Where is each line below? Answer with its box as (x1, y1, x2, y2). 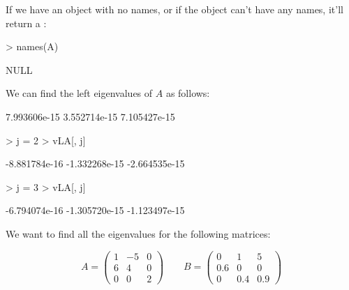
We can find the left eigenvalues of (6, 86, 153, 100)
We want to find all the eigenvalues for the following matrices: (6, 226, 271, 241)
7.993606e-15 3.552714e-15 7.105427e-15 (6, 109, 175, 123)
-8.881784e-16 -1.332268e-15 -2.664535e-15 (6, 156, 185, 171)
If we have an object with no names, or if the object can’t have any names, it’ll (6, 2, 343, 16)
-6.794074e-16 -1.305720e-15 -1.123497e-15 (6, 203, 185, 217)
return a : (6, 15, 47, 30)
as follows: (165, 86, 210, 100)
